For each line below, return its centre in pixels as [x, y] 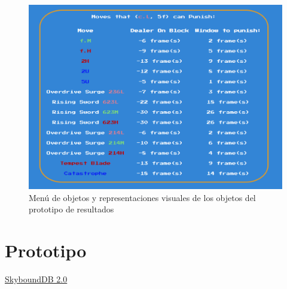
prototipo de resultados [71, 209]
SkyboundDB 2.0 [36, 279]
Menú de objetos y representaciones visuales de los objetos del [142, 197]
